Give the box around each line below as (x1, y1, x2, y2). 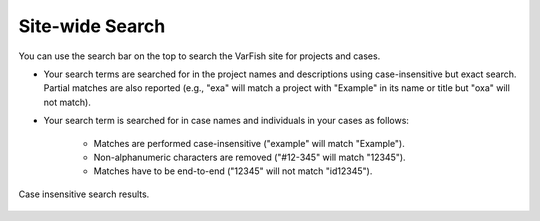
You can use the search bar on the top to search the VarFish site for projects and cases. (18, 50, 381, 62)
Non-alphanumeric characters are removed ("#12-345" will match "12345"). (93, 151, 406, 163)
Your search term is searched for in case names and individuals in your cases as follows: (43, 115, 410, 127)
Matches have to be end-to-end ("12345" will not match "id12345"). (93, 165, 373, 177)
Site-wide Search (18, 15, 166, 37)
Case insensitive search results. (18, 188, 150, 200)
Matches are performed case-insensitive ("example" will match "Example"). (93, 137, 405, 149)
